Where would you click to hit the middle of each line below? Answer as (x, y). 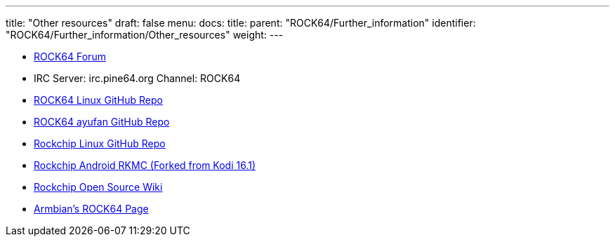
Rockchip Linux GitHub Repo (100, 143)
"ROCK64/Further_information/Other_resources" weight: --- (145, 35)
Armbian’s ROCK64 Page (91, 209)
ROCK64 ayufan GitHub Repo (102, 122)
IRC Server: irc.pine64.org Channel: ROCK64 (137, 78)
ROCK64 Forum (70, 56)
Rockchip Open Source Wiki (98, 187)
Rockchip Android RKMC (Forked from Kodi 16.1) (145, 165)
